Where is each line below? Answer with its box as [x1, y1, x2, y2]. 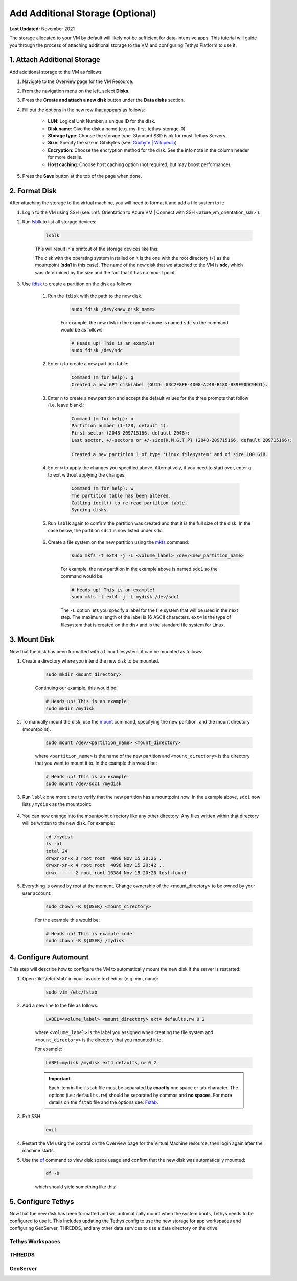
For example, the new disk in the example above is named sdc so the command [60, 319, 229, 325]
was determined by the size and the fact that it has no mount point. [35, 269, 176, 275]
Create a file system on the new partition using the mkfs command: [48, 539, 189, 545]
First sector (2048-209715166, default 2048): [71, 430, 190, 436]
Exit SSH [22, 1113, 41, 1120]
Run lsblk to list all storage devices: [22, 218, 97, 225]
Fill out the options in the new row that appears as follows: [22, 107, 145, 113]
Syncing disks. [71, 507, 109, 513]
